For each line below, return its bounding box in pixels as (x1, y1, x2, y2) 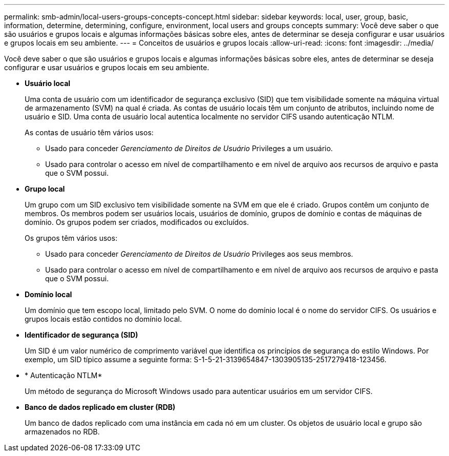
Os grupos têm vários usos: (25, 234, 117, 242)
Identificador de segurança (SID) (25, 330, 138, 339)
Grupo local (25, 184, 65, 193)
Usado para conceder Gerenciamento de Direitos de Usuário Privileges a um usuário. (45, 144, 333, 153)
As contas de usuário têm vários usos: (25, 128, 154, 137)
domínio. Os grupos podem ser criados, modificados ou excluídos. (25, 218, 249, 226)
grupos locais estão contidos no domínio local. (25, 315, 182, 323)
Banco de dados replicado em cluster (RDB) (25, 403, 176, 411)
